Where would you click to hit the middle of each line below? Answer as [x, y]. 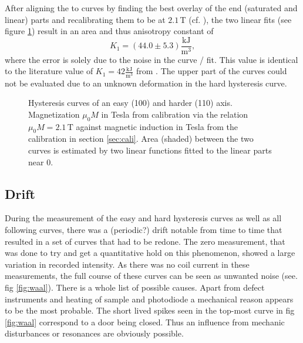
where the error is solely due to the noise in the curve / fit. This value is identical [151, 59]
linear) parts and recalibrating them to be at [85, 19]
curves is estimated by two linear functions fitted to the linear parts [150, 150]
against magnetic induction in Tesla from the [157, 126]
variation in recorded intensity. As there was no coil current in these [127, 264]
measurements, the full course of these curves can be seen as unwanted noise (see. [151, 276]
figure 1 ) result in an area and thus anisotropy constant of [109, 31]
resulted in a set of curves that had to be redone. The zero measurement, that [145, 241]
